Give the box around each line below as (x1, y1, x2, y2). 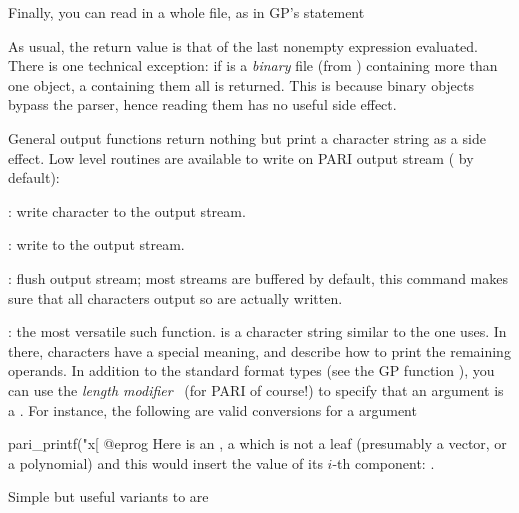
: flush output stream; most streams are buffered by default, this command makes (8, 267, 508, 288)
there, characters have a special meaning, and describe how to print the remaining (8, 340, 511, 361)
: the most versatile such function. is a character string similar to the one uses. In (8, 321, 507, 342)
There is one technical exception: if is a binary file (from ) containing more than (8, 55, 498, 76)
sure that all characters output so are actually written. (8, 287, 343, 308)
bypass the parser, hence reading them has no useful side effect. (8, 94, 397, 115)
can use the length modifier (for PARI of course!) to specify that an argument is (8, 379, 504, 400)
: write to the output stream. (8, 234, 185, 255)
